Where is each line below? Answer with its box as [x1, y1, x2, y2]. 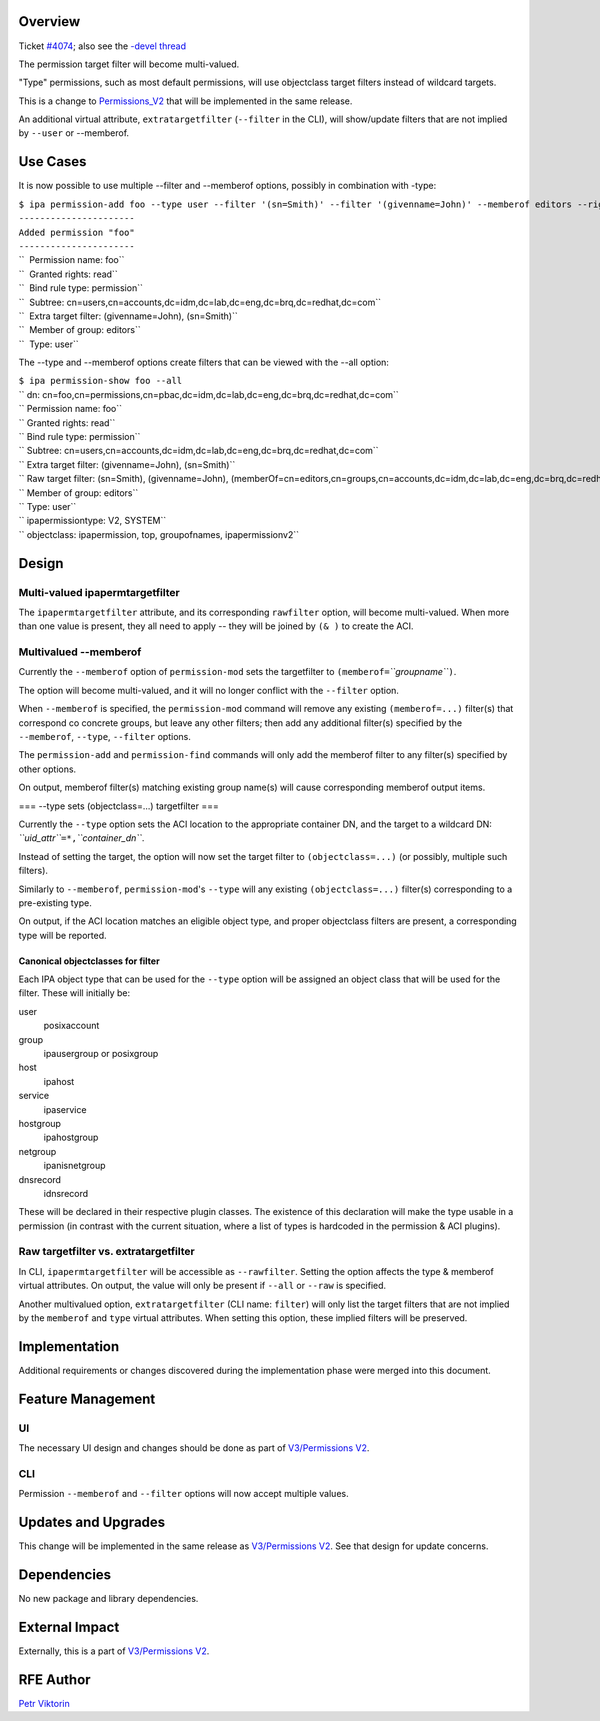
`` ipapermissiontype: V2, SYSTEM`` [18, 515, 167, 527]
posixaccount [43, 1020, 100, 1032]
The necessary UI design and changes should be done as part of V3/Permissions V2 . [18, 1442, 370, 1454]
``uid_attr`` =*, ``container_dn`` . [18, 832, 145, 844]
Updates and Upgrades [18, 1514, 166, 1531]
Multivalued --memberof [18, 645, 142, 659]
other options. [18, 763, 77, 775]
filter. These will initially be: [18, 987, 130, 999]
